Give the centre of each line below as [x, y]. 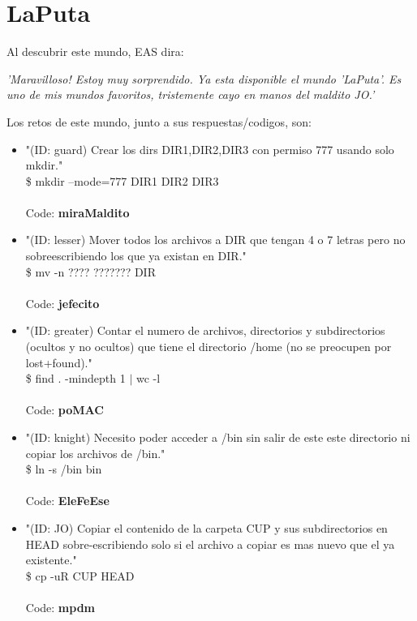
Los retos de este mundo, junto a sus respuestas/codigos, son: [159, 121]
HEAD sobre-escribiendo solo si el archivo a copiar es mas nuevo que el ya [210, 544]
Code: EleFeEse [67, 501]
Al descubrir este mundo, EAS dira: [95, 51]
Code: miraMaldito [77, 212]
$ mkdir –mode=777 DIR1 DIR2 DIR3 [122, 180]
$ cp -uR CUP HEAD [80, 575]
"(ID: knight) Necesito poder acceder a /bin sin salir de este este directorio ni [218, 437]
